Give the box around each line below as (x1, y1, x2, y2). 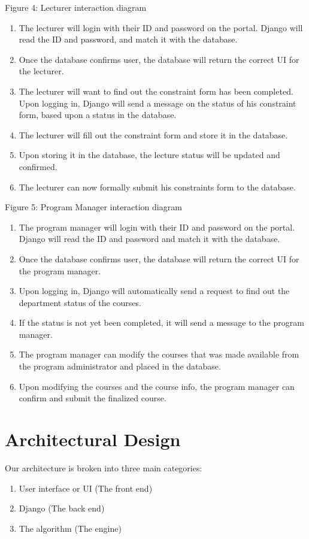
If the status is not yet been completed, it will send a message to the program (19, 316, 304, 329)
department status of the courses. (19, 296, 141, 308)
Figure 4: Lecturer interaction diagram (5, 1, 147, 13)
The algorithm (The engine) (19, 522, 122, 534)
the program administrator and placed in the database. (19, 360, 221, 373)
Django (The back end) (19, 502, 105, 514)
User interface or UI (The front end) (19, 482, 153, 494)
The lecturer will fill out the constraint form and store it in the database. (19, 128, 288, 141)
